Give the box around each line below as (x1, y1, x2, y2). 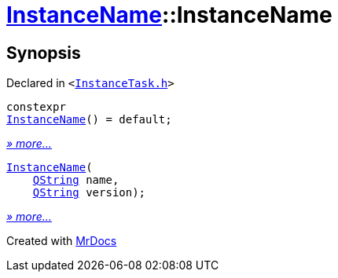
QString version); (32, 186, 146, 199)
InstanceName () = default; (6, 113, 172, 126)
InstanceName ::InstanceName (6, 2, 332, 28)
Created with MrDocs (6, 234, 117, 248)
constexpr (6, 101, 66, 114)
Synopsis (6, 42, 81, 63)
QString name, (32, 174, 119, 187)
